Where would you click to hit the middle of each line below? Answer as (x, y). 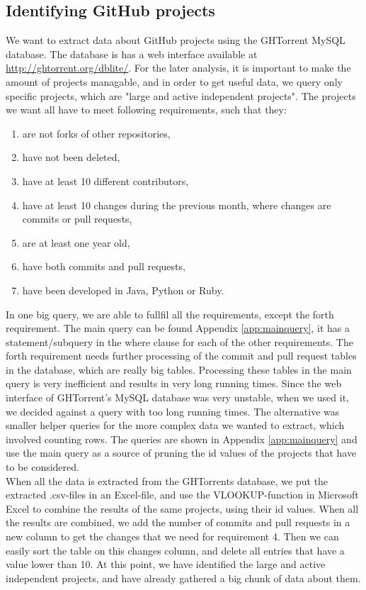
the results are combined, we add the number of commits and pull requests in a (178, 522)
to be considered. (42, 467)
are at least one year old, (76, 242)
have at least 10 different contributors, (105, 180)
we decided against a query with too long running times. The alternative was (173, 411)
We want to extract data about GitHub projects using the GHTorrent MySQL (176, 40)
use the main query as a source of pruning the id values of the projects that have (181, 453)
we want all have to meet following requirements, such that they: (146, 110)
